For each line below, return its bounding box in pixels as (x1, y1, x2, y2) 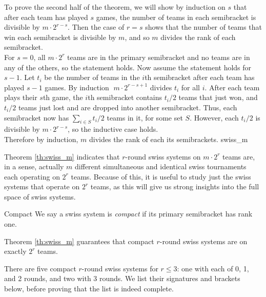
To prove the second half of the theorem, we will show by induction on (4, 2, 226, 12)
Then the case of (72, 22, 125, 32)
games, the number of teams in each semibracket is (96, 11, 256, 22)
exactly (4, 246, 27, 256)
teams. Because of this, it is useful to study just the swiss (71, 171, 251, 182)
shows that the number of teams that (145, 22, 262, 32)
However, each (194, 112, 239, 123)
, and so (125, 31, 150, 42)
